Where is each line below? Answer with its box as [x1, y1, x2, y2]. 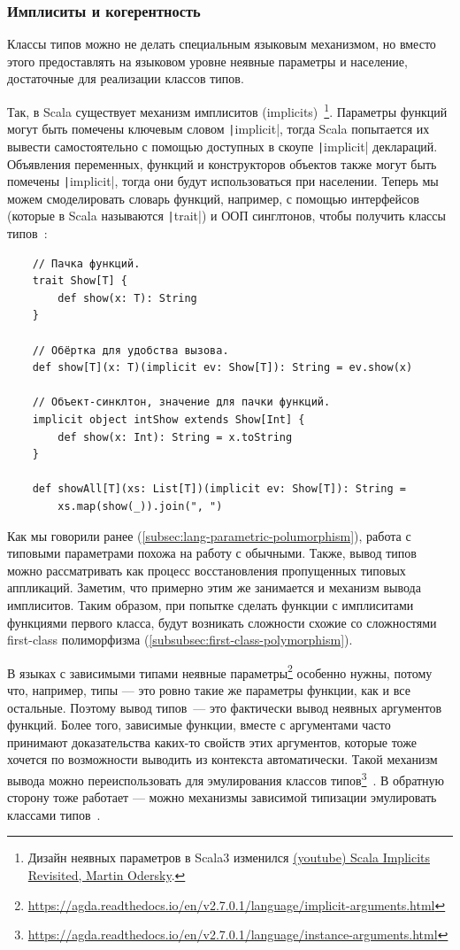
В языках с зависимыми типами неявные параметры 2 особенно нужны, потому [7, 660, 433, 682]
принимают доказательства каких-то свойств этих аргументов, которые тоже [7, 732, 417, 751]
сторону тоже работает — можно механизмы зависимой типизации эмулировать [7, 788, 437, 807]
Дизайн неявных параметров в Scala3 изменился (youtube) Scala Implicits [27, 848, 430, 867]
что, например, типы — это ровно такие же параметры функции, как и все [7, 680, 410, 699]
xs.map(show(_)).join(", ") [57, 499, 223, 513]
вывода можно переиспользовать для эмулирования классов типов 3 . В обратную [7, 768, 445, 789]
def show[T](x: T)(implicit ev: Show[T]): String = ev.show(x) [32, 361, 413, 375]
